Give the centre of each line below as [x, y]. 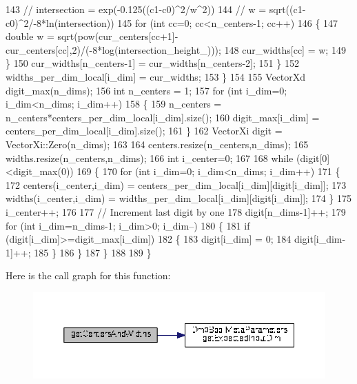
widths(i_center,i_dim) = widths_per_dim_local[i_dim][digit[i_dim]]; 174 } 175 [178, 198]
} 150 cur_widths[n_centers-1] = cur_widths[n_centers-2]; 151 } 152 [152, 63]
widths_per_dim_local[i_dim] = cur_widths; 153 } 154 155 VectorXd [156, 76]
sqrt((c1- [287, 9]
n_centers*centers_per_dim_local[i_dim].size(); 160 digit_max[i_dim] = [163, 117]
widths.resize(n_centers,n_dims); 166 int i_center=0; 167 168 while [150, 158]
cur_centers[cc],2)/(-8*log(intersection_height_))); [113, 49]
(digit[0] [313, 158]
